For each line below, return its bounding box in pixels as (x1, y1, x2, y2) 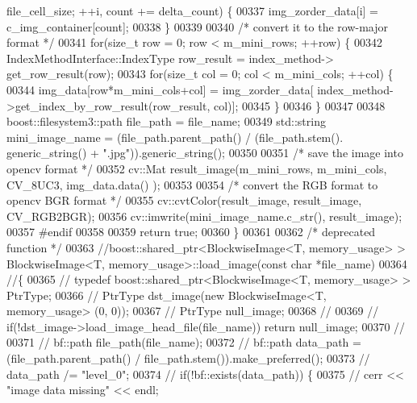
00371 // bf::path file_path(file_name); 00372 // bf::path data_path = (6, 334, 361, 351)
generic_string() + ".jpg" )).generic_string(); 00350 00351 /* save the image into (6, 144, 403, 161)
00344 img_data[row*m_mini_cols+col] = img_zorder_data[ (6, 81, 314, 98)
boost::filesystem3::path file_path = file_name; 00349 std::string (6, 113, 326, 130)
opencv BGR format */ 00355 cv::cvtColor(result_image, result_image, (6, 192, 362, 209)
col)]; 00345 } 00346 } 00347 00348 (213, 97, 386, 114)
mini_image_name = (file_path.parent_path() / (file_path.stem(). (6, 128, 344, 145)
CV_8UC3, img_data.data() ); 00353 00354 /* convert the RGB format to (6, 176, 378, 193)
